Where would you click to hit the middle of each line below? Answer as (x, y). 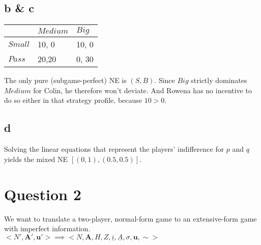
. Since (165, 80)
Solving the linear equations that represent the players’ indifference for (114, 149)
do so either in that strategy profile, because (73, 100)
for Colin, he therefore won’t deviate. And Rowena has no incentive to (142, 90)
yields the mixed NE (36, 159)
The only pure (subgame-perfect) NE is (65, 80)
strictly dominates (219, 80)
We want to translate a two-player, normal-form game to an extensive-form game (130, 218)
